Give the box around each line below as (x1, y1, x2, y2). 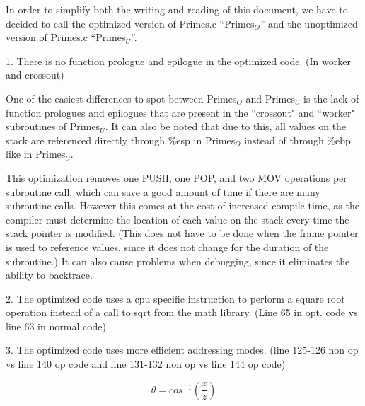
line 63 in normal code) (6, 318, 106, 333)
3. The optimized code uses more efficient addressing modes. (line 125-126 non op (6, 342, 359, 357)
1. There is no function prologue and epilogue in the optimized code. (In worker (6, 53, 351, 68)
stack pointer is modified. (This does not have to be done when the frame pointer (6, 226, 359, 240)
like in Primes (6, 146, 66, 161)
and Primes (245, 91, 295, 105)
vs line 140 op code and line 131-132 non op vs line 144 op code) (6, 356, 286, 371)
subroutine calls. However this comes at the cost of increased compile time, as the (6, 198, 359, 213)
